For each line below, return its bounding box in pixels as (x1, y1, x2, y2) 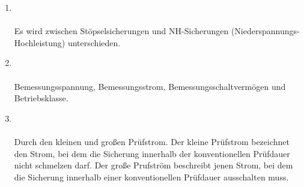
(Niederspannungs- (231, 25, 300, 37)
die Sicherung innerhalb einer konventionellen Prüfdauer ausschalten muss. (14, 170, 289, 183)
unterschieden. (67, 36, 121, 49)
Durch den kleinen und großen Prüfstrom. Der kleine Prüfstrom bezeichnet (14, 135, 290, 147)
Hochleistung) (14, 36, 65, 49)
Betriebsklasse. (14, 92, 68, 104)
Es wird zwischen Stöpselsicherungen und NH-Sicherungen (14, 25, 229, 37)
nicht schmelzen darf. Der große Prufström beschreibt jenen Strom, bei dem (14, 159, 293, 171)
